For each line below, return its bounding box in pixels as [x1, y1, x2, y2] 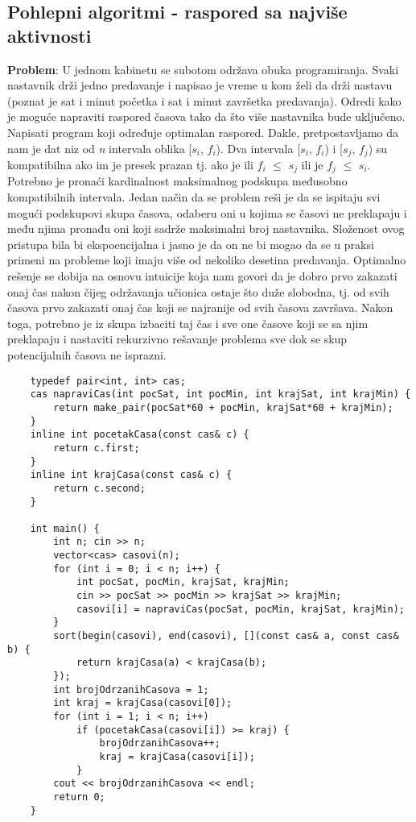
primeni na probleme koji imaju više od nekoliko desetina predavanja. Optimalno [7, 251, 406, 268]
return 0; [53, 791, 105, 803]
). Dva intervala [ [216, 139, 301, 156]
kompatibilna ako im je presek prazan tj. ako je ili [7, 156, 253, 173]
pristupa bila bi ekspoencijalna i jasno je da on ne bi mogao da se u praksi [7, 235, 374, 252]
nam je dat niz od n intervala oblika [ [7, 139, 192, 156]
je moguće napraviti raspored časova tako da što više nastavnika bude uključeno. [7, 108, 406, 125]
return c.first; [53, 442, 140, 454]
